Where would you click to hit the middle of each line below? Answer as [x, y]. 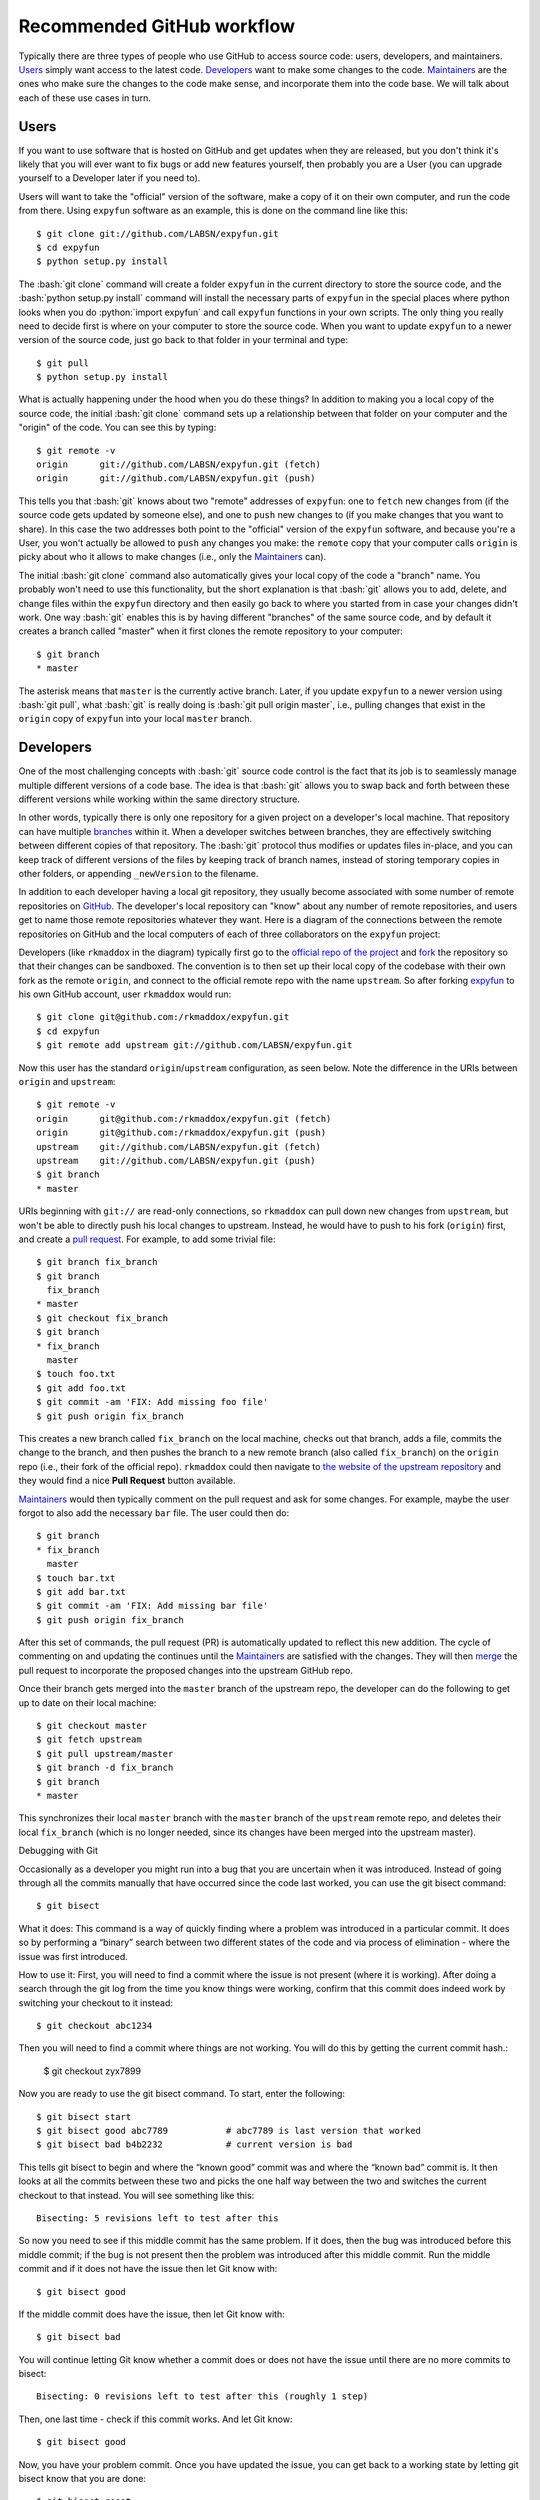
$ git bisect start [84, 2116]
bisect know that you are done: [82, 2479]
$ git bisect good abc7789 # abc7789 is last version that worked [229, 2131]
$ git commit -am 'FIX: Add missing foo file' [152, 1402]
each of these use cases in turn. [85, 97]
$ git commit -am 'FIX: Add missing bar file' [152, 1606]
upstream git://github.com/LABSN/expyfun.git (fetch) [179, 1146]
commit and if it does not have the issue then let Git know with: [148, 2269]
